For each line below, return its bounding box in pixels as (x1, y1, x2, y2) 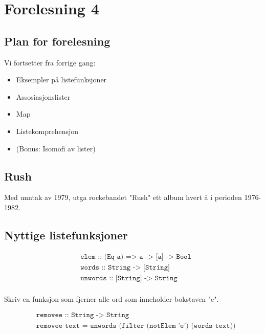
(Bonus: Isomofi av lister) (16, 143, 96, 153)
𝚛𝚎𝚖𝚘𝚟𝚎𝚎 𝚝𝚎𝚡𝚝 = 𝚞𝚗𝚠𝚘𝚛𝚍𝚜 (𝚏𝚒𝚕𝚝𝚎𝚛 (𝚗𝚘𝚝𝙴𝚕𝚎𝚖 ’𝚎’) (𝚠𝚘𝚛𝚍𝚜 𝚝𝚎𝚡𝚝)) (36, 322, 236, 329)
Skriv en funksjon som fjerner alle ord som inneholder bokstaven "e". (4, 293, 219, 304)
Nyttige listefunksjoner (4, 227, 128, 242)
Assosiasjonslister (16, 91, 71, 102)
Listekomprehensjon (16, 125, 79, 136)
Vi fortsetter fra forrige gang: (4, 57, 96, 68)
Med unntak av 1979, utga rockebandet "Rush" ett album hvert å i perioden (4, 192, 242, 203)
